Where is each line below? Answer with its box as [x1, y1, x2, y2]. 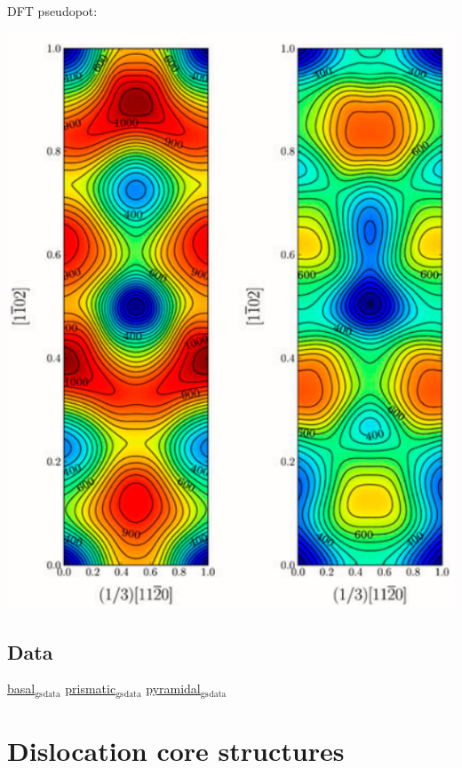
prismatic [65, 679, 116, 698]
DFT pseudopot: [7, 2, 98, 20]
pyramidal [146, 679, 201, 698]
